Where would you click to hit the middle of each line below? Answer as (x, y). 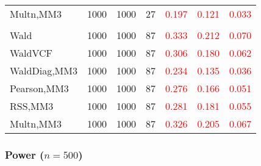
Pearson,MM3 (39, 88)
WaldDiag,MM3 (44, 70)
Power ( (25, 154)
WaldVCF (31, 53)
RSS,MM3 (32, 106)
